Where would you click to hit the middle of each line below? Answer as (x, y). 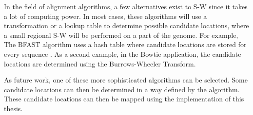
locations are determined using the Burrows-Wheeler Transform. (100, 63)
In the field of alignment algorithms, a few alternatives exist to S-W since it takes (126, 6)
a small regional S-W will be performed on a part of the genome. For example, (121, 35)
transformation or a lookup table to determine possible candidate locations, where (126, 25)
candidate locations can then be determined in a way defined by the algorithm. (122, 89)
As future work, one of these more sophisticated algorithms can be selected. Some (126, 80)
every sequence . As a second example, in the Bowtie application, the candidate (123, 54)
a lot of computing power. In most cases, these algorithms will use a (106, 16)
